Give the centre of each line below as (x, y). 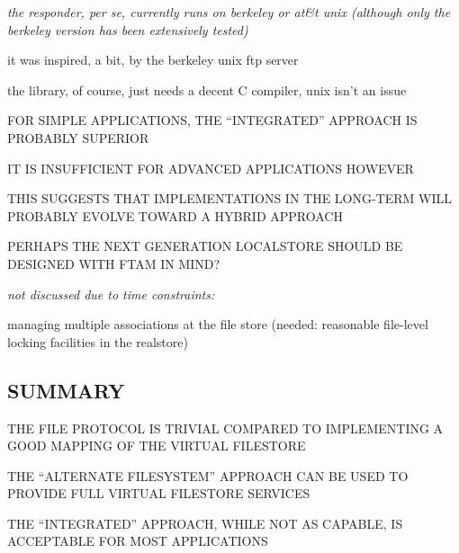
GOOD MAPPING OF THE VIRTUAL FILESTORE (157, 446)
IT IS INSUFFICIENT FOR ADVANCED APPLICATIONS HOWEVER (211, 168)
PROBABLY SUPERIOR (78, 137)
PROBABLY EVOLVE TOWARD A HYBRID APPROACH (175, 215)
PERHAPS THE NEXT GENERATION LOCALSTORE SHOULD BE (205, 246)
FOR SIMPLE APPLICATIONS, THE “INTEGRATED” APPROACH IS (212, 120)
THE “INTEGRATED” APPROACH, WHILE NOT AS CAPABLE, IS (205, 523)
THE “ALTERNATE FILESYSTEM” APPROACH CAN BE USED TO (208, 475)
